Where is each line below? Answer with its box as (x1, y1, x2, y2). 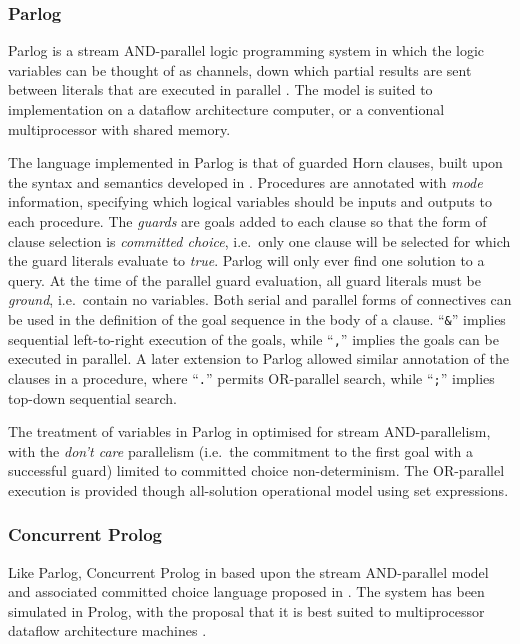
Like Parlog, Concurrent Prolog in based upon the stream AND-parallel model (8, 561, 489, 582)
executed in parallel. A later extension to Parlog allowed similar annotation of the (8, 348, 510, 369)
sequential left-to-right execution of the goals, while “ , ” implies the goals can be (8, 328, 499, 349)
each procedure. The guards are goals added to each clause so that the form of (8, 210, 487, 231)
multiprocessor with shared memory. (8, 118, 231, 139)
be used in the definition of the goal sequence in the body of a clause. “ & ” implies (8, 308, 506, 329)
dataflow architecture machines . (8, 620, 207, 641)
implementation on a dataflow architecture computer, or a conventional (8, 99, 445, 119)
